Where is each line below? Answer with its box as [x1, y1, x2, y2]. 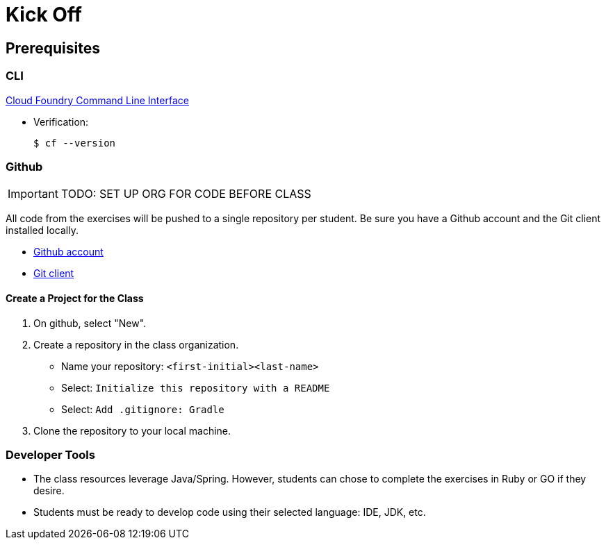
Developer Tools [6, 447, 95, 462]
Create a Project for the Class [6, 292, 144, 304]
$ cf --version [33, 137, 116, 149]
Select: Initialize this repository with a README [61, 381, 330, 394]
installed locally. [6, 224, 79, 237]
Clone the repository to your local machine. [33, 424, 231, 437]
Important [8, 187, 58, 201]
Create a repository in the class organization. [33, 338, 239, 351]
